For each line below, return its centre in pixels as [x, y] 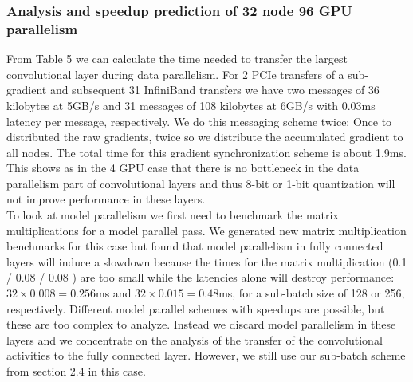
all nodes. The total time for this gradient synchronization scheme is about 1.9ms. [206, 152]
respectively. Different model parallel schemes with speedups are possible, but [196, 308]
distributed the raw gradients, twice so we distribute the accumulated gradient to [205, 137]
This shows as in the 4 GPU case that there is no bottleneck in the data [183, 168]
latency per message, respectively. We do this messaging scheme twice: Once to [199, 121]
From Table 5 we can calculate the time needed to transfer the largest [177, 59]
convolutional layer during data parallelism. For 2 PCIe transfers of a [175, 74]
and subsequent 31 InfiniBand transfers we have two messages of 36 [214, 90]
